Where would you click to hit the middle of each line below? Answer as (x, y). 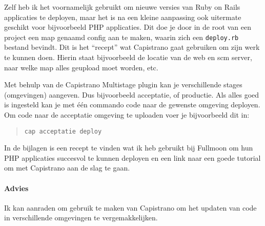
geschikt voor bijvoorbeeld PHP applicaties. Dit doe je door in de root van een (128, 27)
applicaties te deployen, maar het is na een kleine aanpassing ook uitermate (123, 17)
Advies (16, 188)
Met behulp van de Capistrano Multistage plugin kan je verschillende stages (123, 84)
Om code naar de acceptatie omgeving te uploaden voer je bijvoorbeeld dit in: (127, 115)
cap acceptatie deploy (63, 131)
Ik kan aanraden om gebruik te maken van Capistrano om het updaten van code (130, 207)
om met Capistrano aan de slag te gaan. (67, 168)
